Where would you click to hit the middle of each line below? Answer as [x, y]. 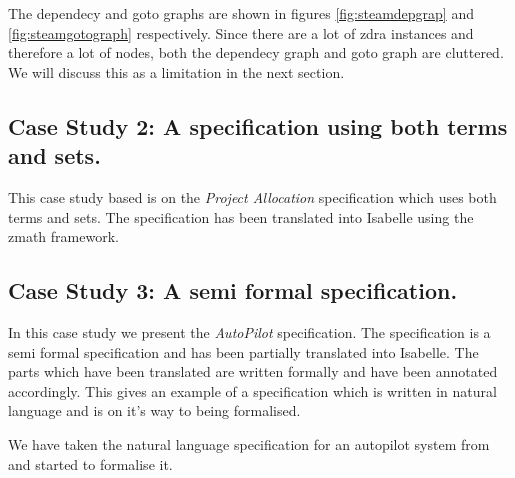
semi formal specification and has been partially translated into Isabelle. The [243, 351]
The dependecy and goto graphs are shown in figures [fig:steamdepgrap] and [241, 13]
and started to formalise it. [90, 463]
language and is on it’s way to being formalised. [154, 410]
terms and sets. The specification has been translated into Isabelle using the [241, 216]
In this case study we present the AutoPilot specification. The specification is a [249, 331]
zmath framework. [63, 236]
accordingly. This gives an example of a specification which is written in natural [252, 390]
